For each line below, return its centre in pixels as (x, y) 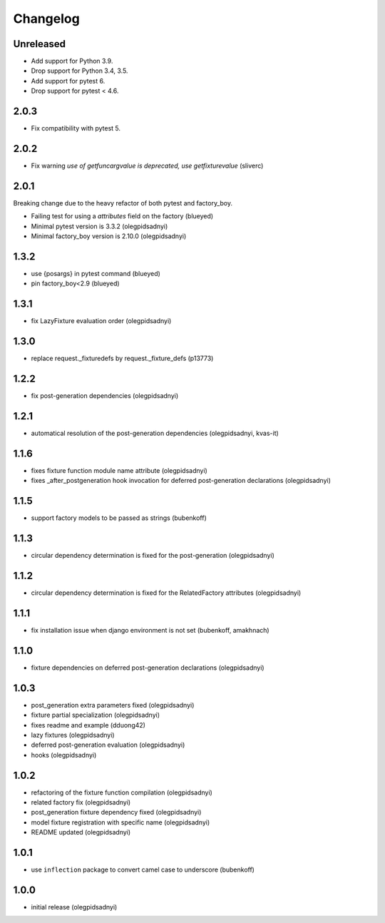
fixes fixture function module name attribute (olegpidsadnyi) (119, 470)
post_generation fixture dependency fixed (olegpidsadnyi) (116, 812)
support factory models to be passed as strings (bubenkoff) (119, 518)
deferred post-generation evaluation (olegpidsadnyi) (108, 745)
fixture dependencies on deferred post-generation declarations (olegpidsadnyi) (148, 668)
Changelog (46, 19)
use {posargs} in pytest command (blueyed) (96, 274)
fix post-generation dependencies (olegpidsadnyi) (105, 396)
